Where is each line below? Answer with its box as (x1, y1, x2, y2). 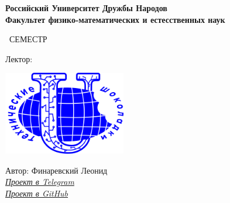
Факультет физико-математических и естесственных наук (5, 13, 225, 25)
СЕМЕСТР (9, 33, 47, 45)
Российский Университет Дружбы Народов (5, 2, 167, 13)
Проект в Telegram (5, 175, 74, 188)
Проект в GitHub (5, 187, 68, 199)
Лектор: (5, 52, 33, 65)
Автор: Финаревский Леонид (5, 164, 108, 176)
